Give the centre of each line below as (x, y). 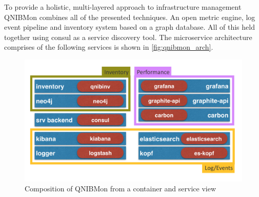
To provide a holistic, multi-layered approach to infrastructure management (123, 7)
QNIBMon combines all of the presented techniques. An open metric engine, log (130, 17)
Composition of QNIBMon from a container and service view (121, 189)
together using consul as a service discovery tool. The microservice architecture (128, 37)
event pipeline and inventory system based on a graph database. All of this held (129, 27)
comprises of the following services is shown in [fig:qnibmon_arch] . (109, 47)
